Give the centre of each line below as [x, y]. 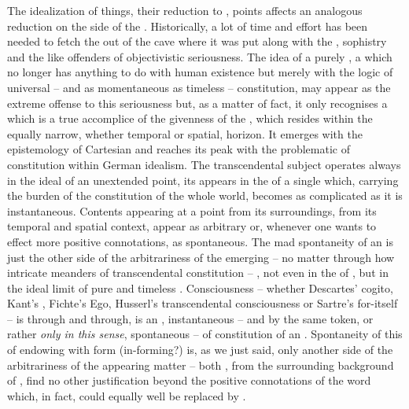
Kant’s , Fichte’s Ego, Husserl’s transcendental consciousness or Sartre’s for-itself [203, 303]
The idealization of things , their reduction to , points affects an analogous [185, 10]
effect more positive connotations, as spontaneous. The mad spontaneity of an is [200, 241]
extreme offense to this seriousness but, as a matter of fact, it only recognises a [197, 103]
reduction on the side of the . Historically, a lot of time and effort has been [188, 26]
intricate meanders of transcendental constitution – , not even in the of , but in [198, 273]
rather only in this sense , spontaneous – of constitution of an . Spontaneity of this [205, 334]
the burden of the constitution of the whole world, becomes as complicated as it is [205, 195]
